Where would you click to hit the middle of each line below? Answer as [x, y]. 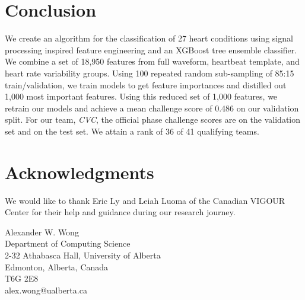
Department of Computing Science [68, 243]
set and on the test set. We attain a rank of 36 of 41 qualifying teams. [132, 131]
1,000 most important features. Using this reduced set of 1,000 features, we [141, 96]
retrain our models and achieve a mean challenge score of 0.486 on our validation [152, 108]
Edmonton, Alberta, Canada [57, 267]
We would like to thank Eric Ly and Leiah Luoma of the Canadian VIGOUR [145, 200]
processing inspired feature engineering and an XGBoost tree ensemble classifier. [151, 50]
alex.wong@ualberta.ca [46, 290]
